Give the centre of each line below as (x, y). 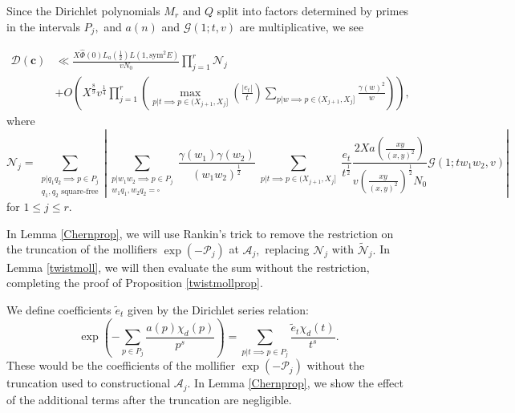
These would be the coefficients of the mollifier (121, 365)
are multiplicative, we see (301, 26)
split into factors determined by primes (313, 10)
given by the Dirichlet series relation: (218, 309)
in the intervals (43, 26)
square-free (80, 192)
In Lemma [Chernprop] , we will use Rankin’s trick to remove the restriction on (200, 233)
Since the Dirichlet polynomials (83, 10)
